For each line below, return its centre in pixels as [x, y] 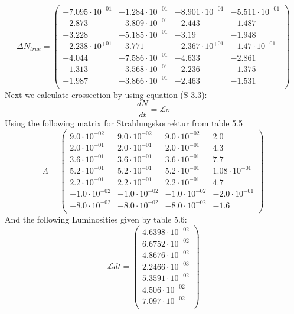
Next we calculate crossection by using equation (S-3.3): [106, 94]
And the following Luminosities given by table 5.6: [96, 219]
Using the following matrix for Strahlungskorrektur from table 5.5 [124, 123]
